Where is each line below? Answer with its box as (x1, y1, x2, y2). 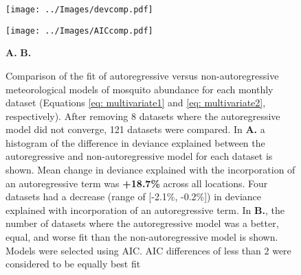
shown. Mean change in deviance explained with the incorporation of (5, 163, 296, 177)
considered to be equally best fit (5, 256, 141, 271)
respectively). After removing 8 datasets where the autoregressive (5, 108, 280, 123)
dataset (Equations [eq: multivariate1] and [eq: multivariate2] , (5, 95, 266, 110)
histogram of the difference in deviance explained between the (5, 135, 265, 150)
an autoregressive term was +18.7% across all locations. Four (5, 176, 268, 190)
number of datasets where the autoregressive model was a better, (5, 216, 279, 230)
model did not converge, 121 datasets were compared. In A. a (5, 122, 265, 136)
